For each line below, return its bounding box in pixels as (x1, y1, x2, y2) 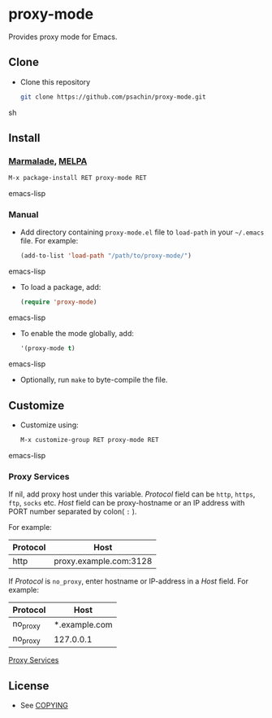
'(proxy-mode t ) (19, 344, 76, 352)
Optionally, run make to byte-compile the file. (19, 375, 168, 385)
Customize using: (19, 420, 79, 430)
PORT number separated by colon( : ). (8, 506, 137, 517)
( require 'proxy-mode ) (19, 298, 97, 306)
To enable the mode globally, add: (19, 329, 134, 339)
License (8, 679, 50, 693)
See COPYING (19, 701, 69, 711)
